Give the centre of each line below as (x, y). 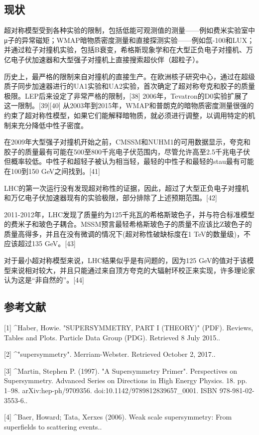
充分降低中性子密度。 (53, 125)
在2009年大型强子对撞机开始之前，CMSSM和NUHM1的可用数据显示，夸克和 (127, 142)
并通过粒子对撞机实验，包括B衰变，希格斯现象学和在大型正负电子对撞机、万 (129, 50)
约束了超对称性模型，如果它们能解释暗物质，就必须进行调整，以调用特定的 (126, 115)
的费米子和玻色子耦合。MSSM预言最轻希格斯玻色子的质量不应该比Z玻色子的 (128, 224)
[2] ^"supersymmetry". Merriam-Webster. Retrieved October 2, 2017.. (110, 354)
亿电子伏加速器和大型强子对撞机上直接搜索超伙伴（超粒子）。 (103, 59)
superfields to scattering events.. (53, 426)
